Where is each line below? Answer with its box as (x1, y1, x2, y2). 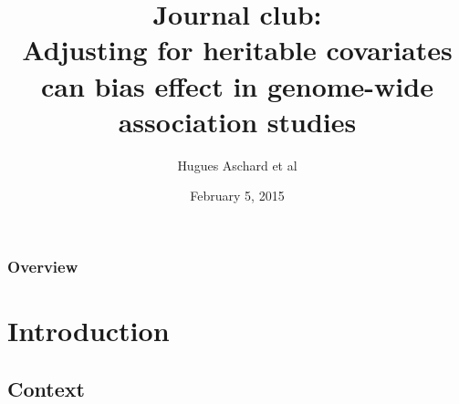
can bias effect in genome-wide (41, 67, 433, 104)
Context (7, 374, 85, 402)
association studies (118, 102, 357, 140)
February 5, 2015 (190, 186, 285, 205)
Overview (7, 254, 78, 277)
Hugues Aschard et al (177, 155, 297, 174)
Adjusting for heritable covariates (22, 31, 453, 68)
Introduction (7, 311, 170, 348)
